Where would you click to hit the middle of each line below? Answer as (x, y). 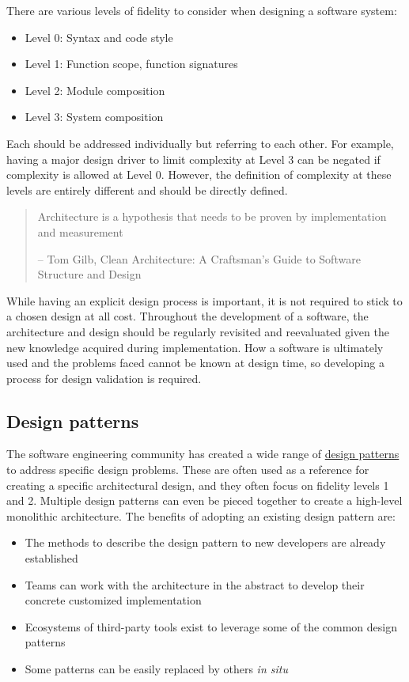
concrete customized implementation (113, 600)
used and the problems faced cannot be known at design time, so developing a (195, 363)
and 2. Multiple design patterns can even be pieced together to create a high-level (204, 500)
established (51, 558)
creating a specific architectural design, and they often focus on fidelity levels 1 (198, 485)
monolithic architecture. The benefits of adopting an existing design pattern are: (201, 515)
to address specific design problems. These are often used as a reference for (188, 470)
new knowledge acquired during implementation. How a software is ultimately (195, 347)
